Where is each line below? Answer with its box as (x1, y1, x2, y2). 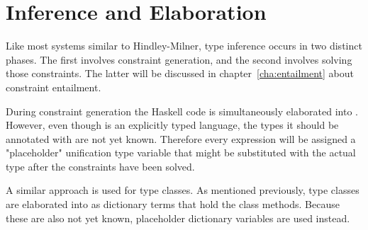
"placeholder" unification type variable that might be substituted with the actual (6, 145, 356, 160)
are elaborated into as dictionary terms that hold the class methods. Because (6, 197, 340, 212)
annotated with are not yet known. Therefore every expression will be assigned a (6, 131, 356, 146)
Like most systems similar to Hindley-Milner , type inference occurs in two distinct (6, 38, 362, 53)
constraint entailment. (6, 79, 101, 94)
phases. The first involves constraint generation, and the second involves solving (6, 52, 352, 67)
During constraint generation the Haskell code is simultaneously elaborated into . (6, 103, 358, 118)
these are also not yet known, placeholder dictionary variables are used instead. (6, 210, 350, 225)
